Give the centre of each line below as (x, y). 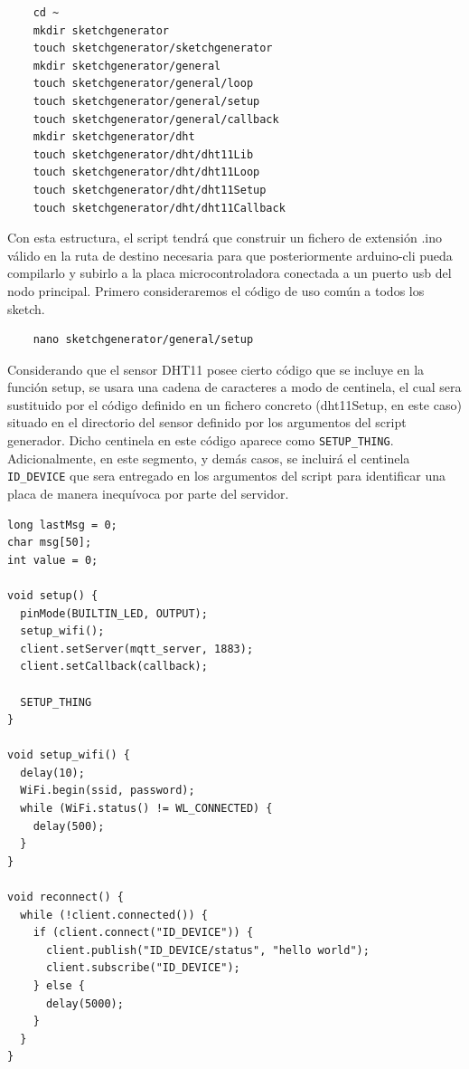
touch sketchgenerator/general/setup (146, 101)
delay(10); (52, 773)
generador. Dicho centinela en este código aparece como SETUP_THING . (201, 440)
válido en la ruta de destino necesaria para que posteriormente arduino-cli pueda (230, 255)
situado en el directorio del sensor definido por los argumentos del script (207, 422)
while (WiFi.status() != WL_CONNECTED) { (146, 809)
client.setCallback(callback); (114, 667)
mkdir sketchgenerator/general (127, 66)
